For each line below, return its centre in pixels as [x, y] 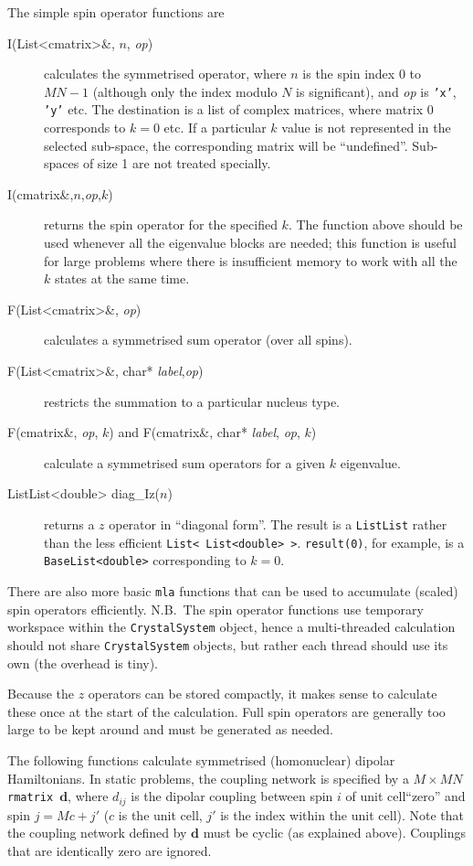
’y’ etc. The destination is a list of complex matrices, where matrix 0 [239, 109]
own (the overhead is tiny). [83, 663]
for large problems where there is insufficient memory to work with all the [251, 260]
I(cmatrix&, [41, 193]
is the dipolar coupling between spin [232, 796]
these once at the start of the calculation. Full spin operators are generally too [226, 711]
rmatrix [31, 798]
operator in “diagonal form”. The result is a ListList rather [278, 524]
